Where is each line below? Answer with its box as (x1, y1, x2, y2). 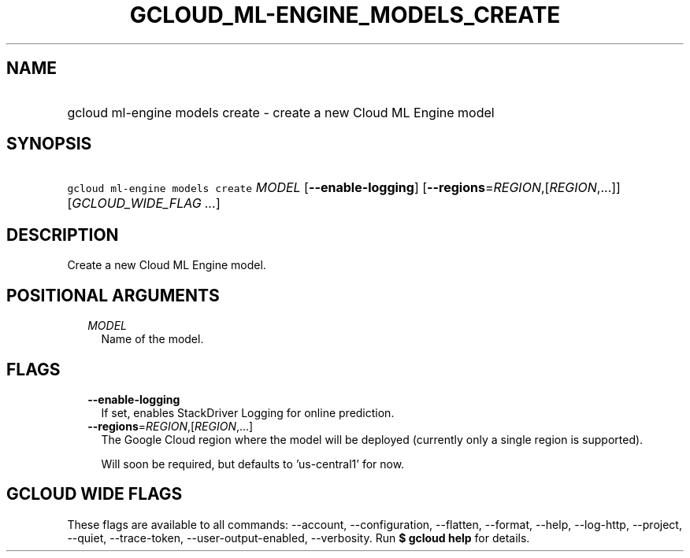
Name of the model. (101, 332, 204, 346)
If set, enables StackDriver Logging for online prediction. (101, 405, 395, 419)
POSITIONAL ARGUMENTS (6, 285, 220, 305)
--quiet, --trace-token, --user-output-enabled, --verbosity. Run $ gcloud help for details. (67, 530, 530, 545)
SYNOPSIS (6, 134, 92, 154)
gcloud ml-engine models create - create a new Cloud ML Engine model (67, 104, 495, 120)
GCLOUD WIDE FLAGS (6, 484, 183, 504)
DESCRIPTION (6, 224, 119, 245)
